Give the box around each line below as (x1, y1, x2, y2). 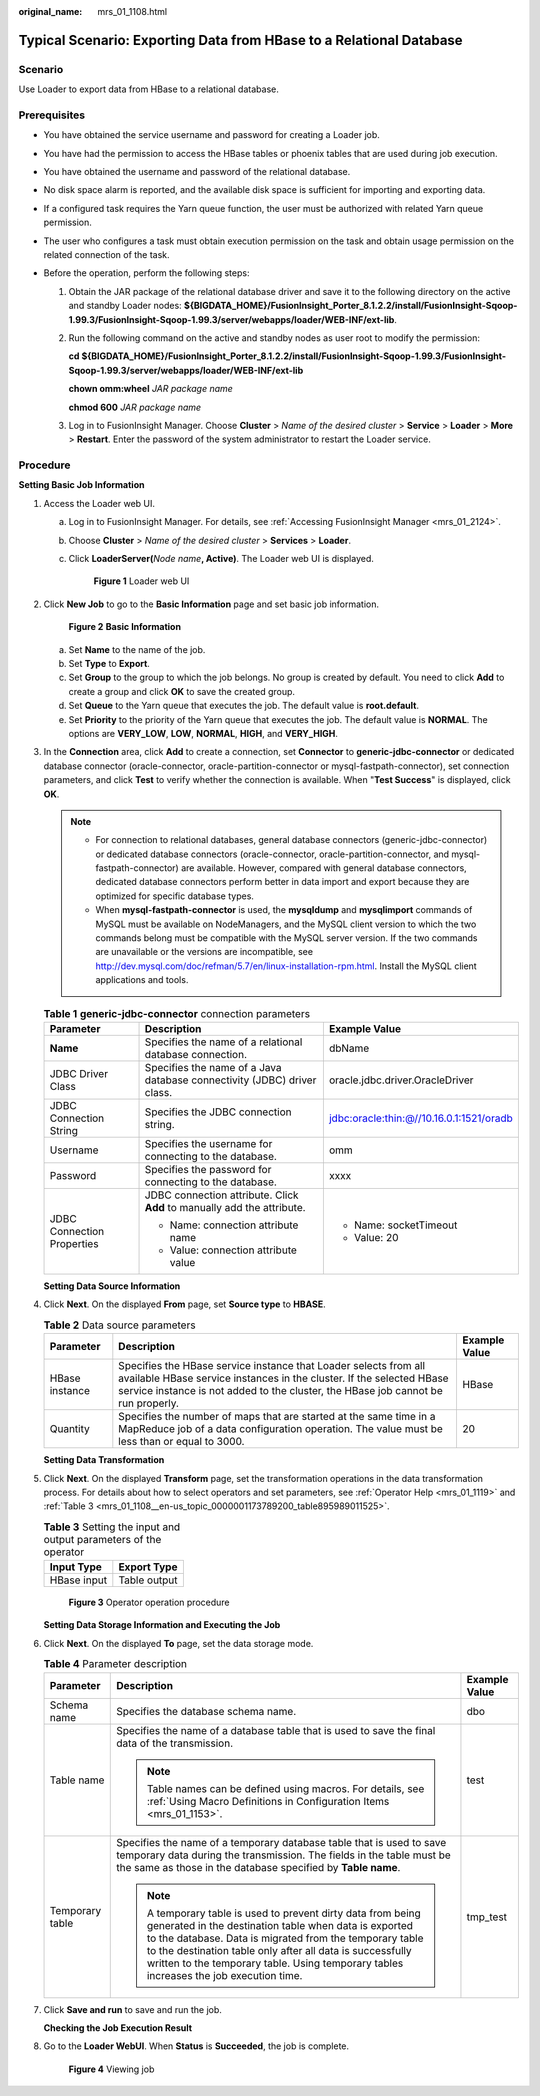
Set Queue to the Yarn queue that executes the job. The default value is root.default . (68, 700, 420, 712)
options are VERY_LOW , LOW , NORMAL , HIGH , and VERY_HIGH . (68, 727, 339, 739)
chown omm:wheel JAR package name (68, 383, 234, 395)
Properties (49, 1236, 99, 1250)
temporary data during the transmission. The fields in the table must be (116, 1848, 452, 1862)
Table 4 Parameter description (43, 1657, 188, 1671)
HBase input (49, 1573, 108, 1587)
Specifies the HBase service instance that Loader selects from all (118, 1359, 425, 1373)
